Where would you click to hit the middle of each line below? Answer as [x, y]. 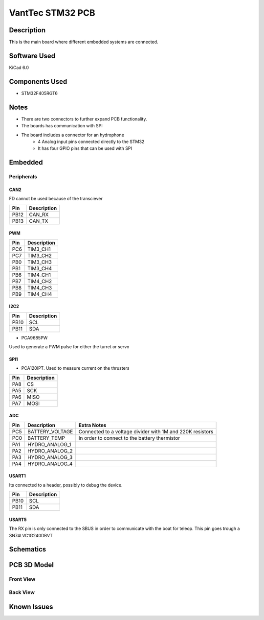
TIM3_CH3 [40, 262]
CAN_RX [39, 215]
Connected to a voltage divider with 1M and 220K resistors [146, 431]
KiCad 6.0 [19, 67]
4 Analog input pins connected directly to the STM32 [91, 142]
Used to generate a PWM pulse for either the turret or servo [69, 347]
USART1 [18, 476]
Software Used [32, 56]
